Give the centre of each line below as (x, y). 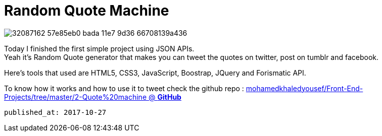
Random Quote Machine (87, 11)
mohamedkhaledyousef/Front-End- (304, 88)
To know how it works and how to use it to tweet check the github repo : (124, 88)
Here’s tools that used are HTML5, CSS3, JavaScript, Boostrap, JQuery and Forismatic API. (155, 73)
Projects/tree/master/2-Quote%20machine (76, 97)
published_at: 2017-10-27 (55, 112)
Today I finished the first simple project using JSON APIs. (99, 48)
